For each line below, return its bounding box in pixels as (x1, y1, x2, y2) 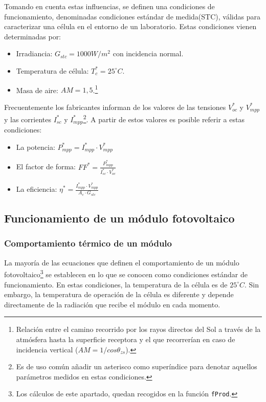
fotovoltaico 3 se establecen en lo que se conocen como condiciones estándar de (4, 267, 248, 279)
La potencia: (16, 141, 55, 152)
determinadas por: (4, 31, 61, 41)
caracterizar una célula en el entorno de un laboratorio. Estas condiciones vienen (4, 21, 257, 32)
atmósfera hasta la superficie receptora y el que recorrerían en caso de (16, 333, 235, 344)
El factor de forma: (16, 161, 76, 172)
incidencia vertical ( (16, 344, 78, 354)
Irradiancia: (16, 48, 53, 59)
